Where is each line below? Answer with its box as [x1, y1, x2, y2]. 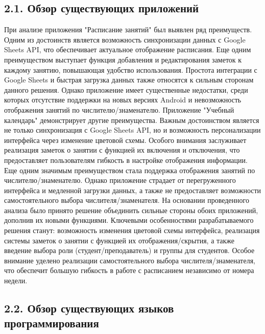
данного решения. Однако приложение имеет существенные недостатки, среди [4, 84, 248, 95]
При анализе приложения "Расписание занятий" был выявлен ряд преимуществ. [4, 24, 252, 35]
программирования [4, 315, 99, 331]
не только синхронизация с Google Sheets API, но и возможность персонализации [4, 124, 261, 135]
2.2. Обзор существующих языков [4, 300, 174, 316]
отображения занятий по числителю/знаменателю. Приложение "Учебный [4, 104, 234, 115]
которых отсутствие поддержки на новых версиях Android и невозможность [4, 94, 242, 105]
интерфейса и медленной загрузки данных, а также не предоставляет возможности [4, 184, 261, 195]
